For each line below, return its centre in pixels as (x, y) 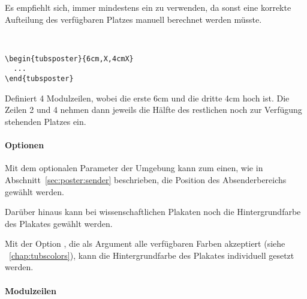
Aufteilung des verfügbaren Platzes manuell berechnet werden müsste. (133, 19)
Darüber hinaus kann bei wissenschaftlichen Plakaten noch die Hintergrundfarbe (153, 212)
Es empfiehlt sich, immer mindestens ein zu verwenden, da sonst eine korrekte (148, 7)
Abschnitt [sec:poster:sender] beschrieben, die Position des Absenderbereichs (146, 179)
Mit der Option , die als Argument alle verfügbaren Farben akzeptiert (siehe (145, 243)
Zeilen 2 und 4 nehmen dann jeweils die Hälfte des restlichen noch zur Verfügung (153, 110)
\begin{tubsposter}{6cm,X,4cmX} (69, 59)
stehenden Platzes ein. (46, 121)
